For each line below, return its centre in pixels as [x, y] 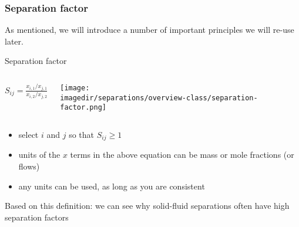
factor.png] [83, 108]
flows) [29, 166]
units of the [39, 155]
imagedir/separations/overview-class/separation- [159, 98]
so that [82, 134]
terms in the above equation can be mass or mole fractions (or [182, 155]
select [28, 134]
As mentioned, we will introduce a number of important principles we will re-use [149, 30]
